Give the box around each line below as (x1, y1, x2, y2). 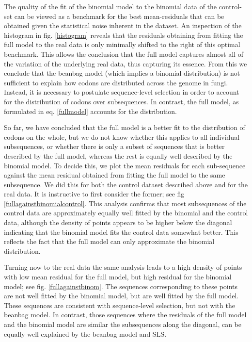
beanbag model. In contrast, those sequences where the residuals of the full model (4, 309, 247, 320)
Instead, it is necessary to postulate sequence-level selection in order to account (4, 87, 239, 97)
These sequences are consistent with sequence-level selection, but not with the (4, 300, 235, 310)
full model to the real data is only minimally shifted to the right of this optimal (4, 39, 240, 49)
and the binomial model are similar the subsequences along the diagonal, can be (4, 319, 241, 329)
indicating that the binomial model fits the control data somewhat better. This (4, 227, 238, 237)
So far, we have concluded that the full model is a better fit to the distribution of (4, 122, 245, 132)
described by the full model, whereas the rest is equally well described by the (4, 150, 233, 161)
